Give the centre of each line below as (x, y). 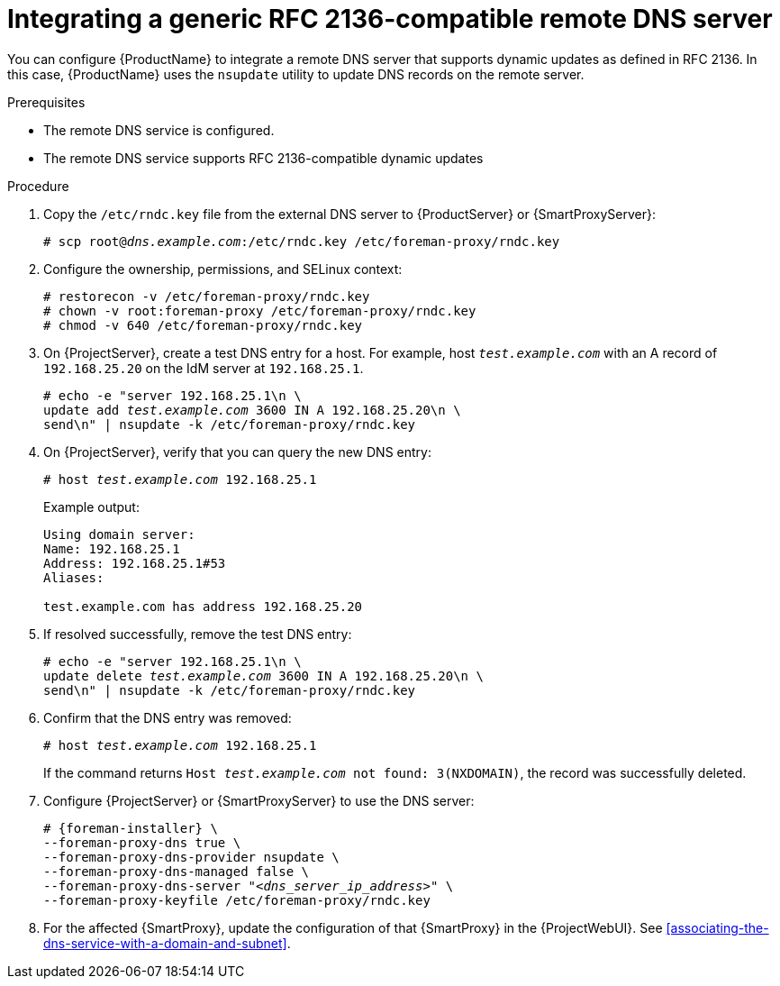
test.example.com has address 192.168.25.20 (203, 606)
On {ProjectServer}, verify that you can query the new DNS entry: (237, 452)
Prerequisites (46, 102)
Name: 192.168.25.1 (112, 548)
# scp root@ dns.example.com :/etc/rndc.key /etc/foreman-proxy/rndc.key (302, 241)
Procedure (38, 186)
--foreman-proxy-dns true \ (142, 842)
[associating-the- (717, 927)
